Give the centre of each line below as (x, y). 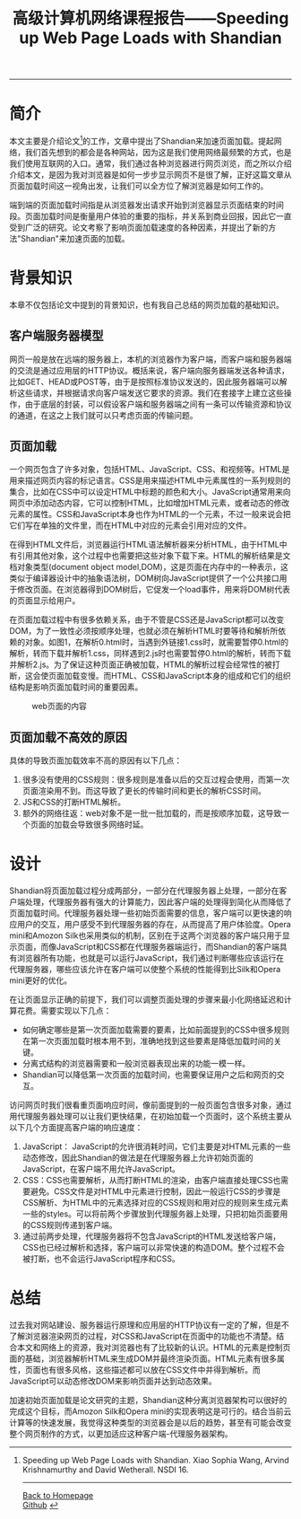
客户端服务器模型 (56, 336)
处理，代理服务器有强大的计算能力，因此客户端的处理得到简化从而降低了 (158, 902)
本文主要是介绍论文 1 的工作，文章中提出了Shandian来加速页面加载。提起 (142, 140)
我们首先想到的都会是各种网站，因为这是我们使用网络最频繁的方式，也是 (158, 152)
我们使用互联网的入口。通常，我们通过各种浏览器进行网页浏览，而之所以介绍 (150, 163)
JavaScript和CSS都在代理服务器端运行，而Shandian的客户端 (168, 947)
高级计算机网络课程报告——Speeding (150, 18)
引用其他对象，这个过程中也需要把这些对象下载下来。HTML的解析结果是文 (154, 556)
